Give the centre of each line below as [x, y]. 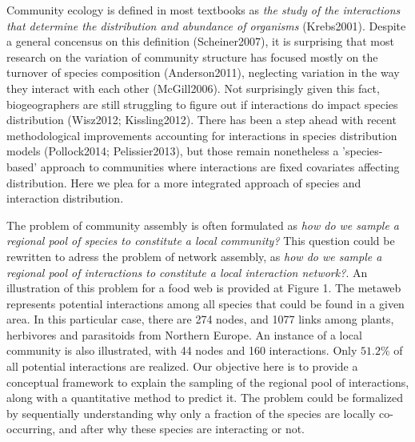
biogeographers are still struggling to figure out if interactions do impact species [202, 104]
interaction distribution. [65, 198]
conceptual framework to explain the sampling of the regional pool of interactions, [208, 382]
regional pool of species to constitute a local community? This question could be [201, 241]
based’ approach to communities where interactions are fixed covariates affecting [203, 166]
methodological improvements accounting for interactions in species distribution [202, 135]
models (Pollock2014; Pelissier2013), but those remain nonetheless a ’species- [195, 151]
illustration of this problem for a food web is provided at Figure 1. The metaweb [204, 288]
